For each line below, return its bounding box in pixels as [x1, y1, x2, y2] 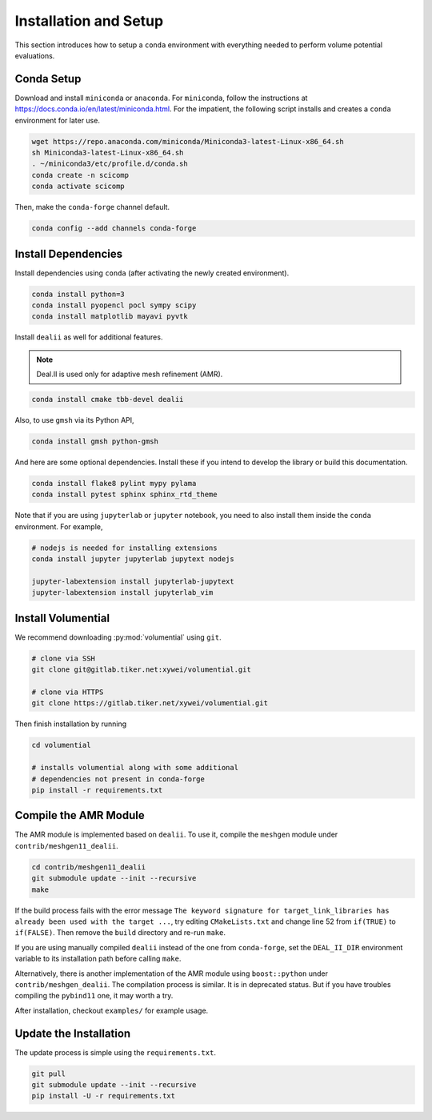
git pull [31, 1069, 66, 1078]
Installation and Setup [14, 12, 164, 30]
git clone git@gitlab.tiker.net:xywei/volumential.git [31, 665, 251, 674]
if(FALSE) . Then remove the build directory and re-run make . [14, 928, 226, 937]
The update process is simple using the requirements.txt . [14, 1047, 216, 1057]
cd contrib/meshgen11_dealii [31, 862, 146, 872]
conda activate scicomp [31, 182, 126, 191]
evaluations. [14, 50, 55, 60]
